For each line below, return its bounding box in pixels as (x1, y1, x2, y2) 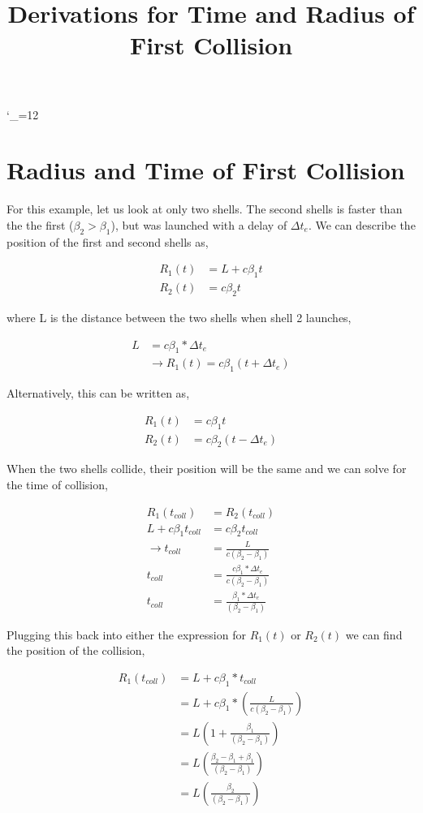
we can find (345, 626, 403, 643)
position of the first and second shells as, (6, 233, 209, 250)
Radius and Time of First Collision (6, 153, 405, 187)
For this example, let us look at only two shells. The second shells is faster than (6, 200, 403, 217)
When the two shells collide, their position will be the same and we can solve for (6, 460, 407, 477)
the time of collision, (6, 476, 108, 493)
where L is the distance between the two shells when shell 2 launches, (6, 308, 352, 325)
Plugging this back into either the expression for (6, 626, 246, 643)
